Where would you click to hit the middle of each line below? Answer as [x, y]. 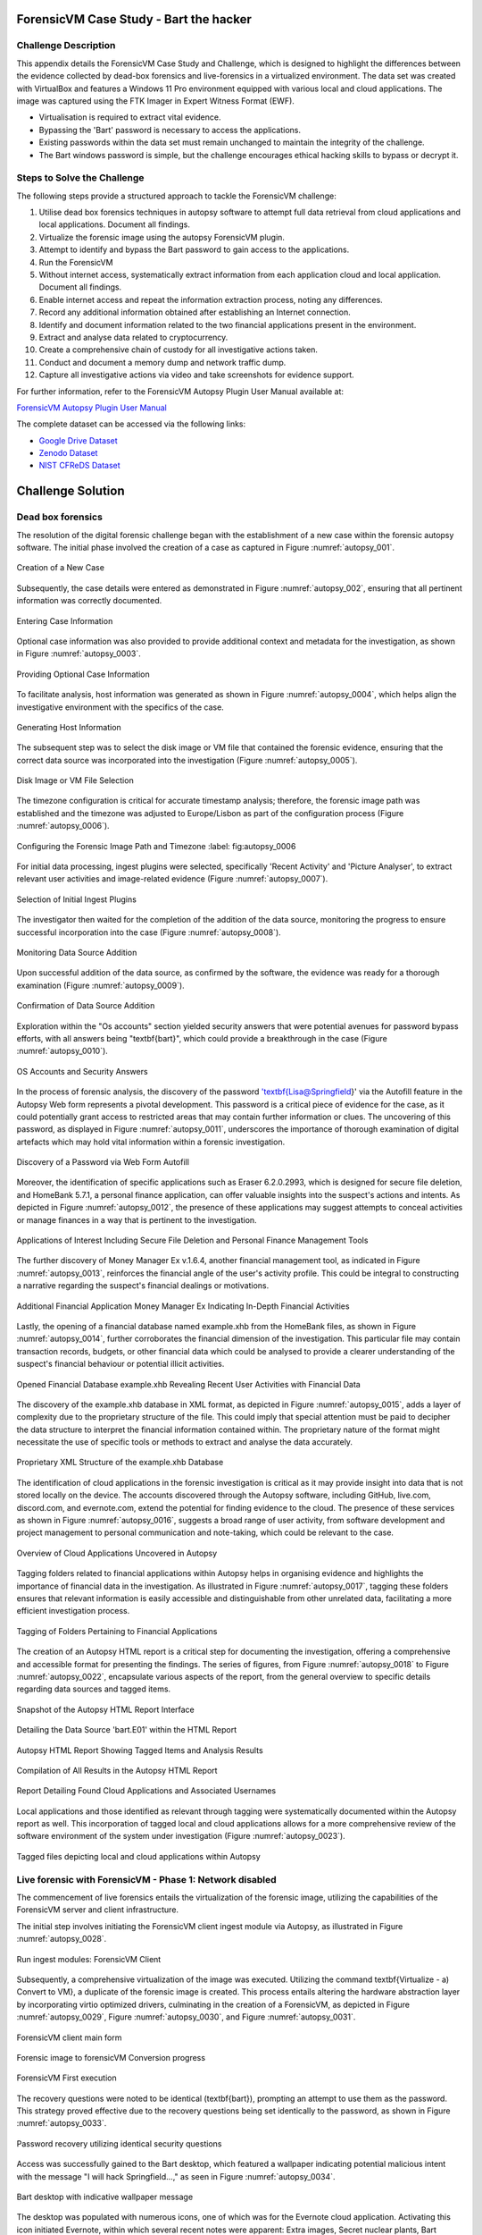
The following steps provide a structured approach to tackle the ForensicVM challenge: [176, 196]
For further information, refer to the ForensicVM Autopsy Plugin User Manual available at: [180, 391]
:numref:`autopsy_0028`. [62, 1939]
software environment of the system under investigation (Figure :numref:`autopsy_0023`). [181, 1836]
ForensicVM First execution [66, 2078]
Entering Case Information [65, 620]
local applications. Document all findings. [115, 224]
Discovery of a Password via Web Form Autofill [103, 1162]
